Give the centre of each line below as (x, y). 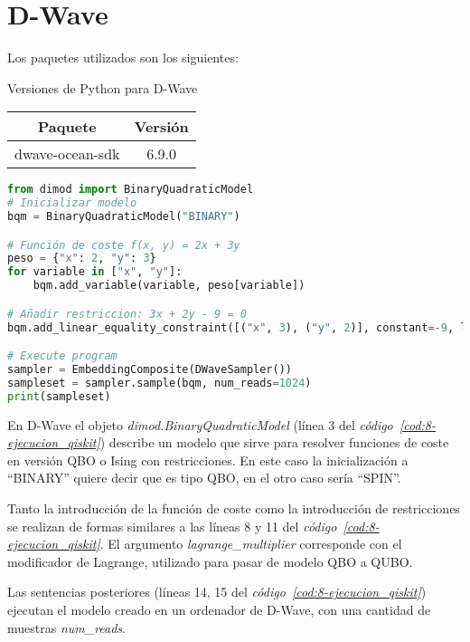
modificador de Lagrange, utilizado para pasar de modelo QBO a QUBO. (210, 561)
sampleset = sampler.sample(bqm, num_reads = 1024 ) (160, 383)
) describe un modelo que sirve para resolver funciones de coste (274, 442)
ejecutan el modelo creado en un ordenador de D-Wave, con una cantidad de (219, 609)
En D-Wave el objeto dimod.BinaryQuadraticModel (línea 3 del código (200, 424)
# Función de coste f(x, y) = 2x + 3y (124, 245)
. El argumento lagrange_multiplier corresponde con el (251, 544)
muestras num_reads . (67, 627)
